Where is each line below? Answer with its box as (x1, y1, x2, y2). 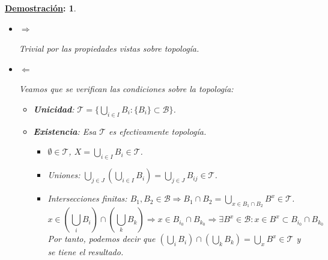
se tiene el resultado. (47, 246, 124, 258)
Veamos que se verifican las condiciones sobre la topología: (19, 82, 234, 95)
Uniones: (47, 169, 80, 181)
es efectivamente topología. (109, 125, 207, 137)
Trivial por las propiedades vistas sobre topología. (19, 42, 199, 55)
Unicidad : (33, 102, 74, 115)
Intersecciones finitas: (47, 192, 127, 205)
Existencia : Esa (33, 125, 97, 137)
